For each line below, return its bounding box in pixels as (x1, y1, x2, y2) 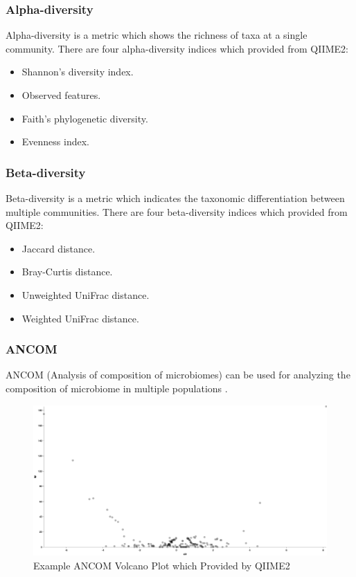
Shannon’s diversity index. (21, 64, 134, 79)
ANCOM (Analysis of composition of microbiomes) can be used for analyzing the (6, 367, 350, 382)
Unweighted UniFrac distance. (21, 287, 150, 302)
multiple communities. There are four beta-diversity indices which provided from (6, 204, 348, 219)
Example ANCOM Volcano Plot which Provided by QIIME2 (33, 558, 290, 572)
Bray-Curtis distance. (21, 264, 113, 279)
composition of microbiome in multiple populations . (6, 381, 228, 395)
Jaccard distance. (21, 241, 96, 255)
